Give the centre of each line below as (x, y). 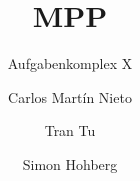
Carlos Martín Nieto (70, 96)
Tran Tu (70, 130)
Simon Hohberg (70, 163)
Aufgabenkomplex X (70, 63)
